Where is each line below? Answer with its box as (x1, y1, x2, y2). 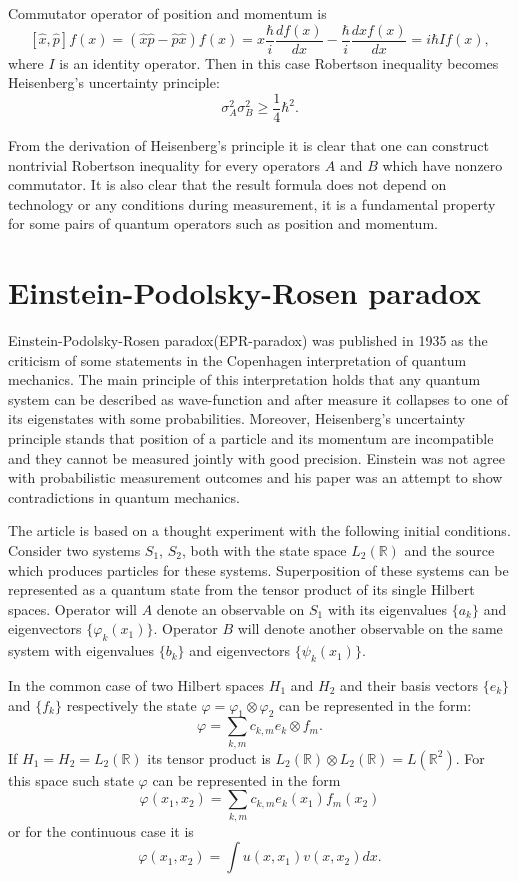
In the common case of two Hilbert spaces (8, 674, 265, 695)
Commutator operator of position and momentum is (8, 3, 327, 23)
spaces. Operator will (8, 598, 137, 619)
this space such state (8, 769, 134, 790)
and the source (404, 539, 495, 560)
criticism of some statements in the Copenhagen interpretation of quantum (8, 349, 467, 370)
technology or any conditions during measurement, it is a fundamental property (8, 193, 496, 214)
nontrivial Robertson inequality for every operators (8, 154, 321, 175)
